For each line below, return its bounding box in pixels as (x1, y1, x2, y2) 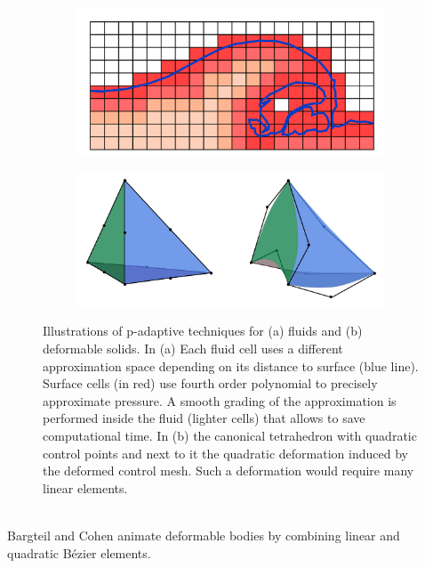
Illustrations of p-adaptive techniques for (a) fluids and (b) (43, 321, 363, 340)
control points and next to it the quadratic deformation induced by (43, 443, 408, 462)
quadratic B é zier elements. (7, 543, 151, 562)
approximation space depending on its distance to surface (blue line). (43, 356, 419, 375)
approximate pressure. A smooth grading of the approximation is (43, 391, 397, 410)
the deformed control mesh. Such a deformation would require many (43, 461, 414, 480)
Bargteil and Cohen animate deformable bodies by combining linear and (7, 525, 400, 544)
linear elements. (43, 478, 128, 497)
